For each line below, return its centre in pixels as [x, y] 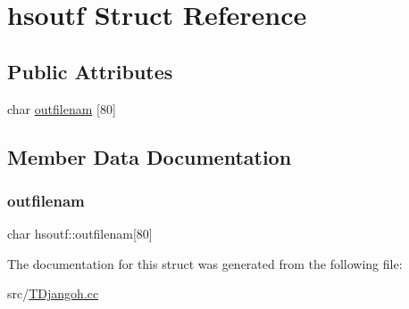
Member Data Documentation [150, 156]
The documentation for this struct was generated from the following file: [205, 263]
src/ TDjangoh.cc [53, 293]
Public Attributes [90, 71]
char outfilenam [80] [62, 108]
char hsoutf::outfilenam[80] [80, 234]
